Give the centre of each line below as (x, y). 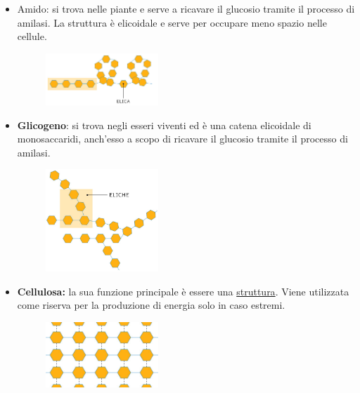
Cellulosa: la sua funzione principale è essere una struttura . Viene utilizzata (183, 291)
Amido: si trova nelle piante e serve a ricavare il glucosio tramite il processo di (186, 8)
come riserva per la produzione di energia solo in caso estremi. (151, 305)
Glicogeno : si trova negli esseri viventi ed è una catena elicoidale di (164, 125)
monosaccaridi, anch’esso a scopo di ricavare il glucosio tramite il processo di (182, 139)
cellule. (32, 36)
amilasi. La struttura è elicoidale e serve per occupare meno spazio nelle (172, 22)
